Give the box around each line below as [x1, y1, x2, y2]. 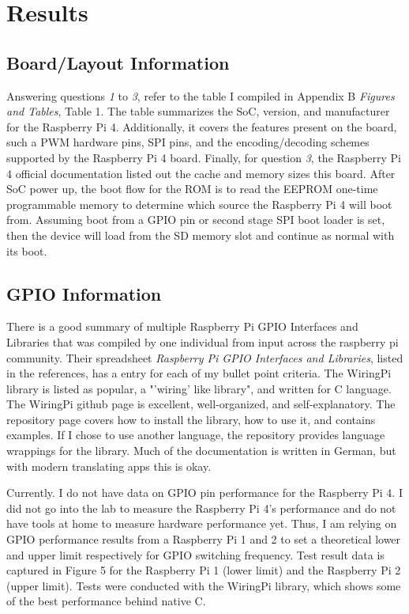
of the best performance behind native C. [6, 593, 206, 609]
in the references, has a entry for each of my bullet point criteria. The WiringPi [6, 365, 392, 381]
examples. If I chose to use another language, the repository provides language [6, 426, 385, 443]
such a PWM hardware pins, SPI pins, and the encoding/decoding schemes [6, 134, 370, 150]
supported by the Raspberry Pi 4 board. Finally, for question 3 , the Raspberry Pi [6, 149, 401, 165]
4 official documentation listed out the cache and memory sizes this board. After [6, 165, 396, 181]
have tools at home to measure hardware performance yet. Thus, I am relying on [6, 515, 397, 532]
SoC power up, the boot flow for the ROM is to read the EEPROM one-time [6, 180, 378, 197]
